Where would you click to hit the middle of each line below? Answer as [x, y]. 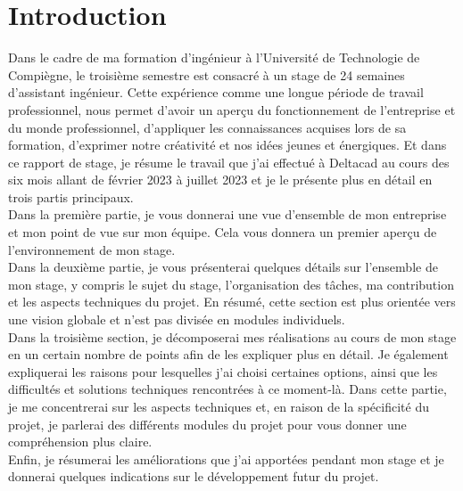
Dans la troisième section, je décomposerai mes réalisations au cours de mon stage [232, 336]
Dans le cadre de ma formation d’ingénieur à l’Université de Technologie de [214, 57]
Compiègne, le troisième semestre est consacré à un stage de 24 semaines [207, 74]
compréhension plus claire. [80, 442]
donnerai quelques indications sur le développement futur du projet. [194, 476]
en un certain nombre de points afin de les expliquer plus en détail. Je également [228, 354]
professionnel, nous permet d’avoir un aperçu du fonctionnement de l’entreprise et [232, 109]
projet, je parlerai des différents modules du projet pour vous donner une [207, 424]
